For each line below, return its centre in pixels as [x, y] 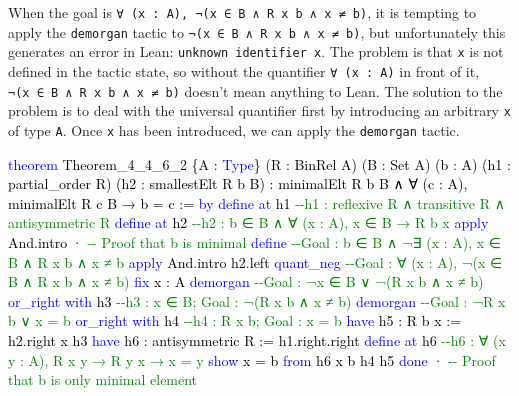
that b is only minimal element [103, 379]
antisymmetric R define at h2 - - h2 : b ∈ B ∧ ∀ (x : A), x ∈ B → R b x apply [248, 222]
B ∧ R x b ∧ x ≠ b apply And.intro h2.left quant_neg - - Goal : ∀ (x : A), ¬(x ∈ [255, 261]
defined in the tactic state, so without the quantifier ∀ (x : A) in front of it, [244, 70]
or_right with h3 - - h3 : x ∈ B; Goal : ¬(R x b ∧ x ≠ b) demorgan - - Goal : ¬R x [257, 300]
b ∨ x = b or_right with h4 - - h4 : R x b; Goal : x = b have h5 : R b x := [235, 320]
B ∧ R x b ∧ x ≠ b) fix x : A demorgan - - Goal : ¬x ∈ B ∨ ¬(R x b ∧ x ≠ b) [246, 281]
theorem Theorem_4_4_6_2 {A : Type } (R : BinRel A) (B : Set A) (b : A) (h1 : [259, 163]
